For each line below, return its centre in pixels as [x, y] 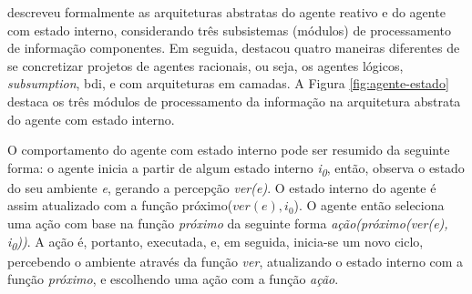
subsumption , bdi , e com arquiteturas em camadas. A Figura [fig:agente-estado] [228, 83]
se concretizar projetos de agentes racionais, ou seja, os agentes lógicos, [205, 65]
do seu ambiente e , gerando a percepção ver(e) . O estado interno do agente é [222, 187]
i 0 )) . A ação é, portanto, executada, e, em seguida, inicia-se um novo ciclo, [215, 242]
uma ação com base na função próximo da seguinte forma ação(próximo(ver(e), [228, 223]
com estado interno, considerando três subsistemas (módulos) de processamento [229, 30]
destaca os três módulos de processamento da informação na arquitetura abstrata [234, 101]
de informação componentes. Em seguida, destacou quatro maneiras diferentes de [234, 48]
